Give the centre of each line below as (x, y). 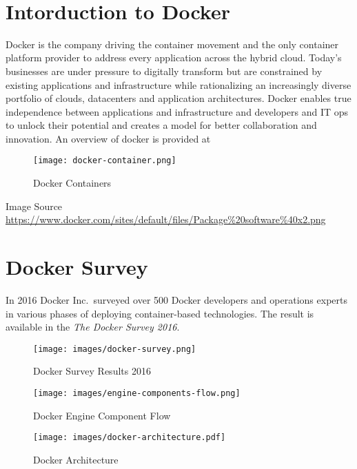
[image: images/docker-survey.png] (115, 349)
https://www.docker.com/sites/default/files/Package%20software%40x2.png (166, 219)
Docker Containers (72, 183)
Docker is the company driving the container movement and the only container (172, 44)
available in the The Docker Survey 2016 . (93, 327)
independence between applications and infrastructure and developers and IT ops (177, 111)
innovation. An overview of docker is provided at (108, 138)
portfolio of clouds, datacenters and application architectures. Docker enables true (178, 98)
